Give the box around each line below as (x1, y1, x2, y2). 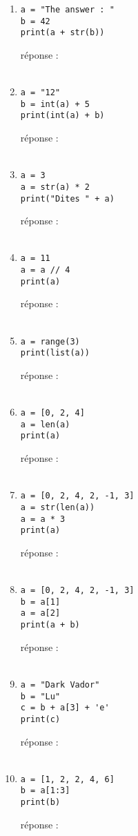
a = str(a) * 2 (20, 182, 90, 192)
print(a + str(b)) (20, 28, 105, 38)
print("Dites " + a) (20, 193, 115, 204)
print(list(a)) (20, 348, 90, 358)
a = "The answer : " (20, 5, 115, 14)
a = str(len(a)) (20, 502, 95, 512)
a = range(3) (20, 336, 80, 347)
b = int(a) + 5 (20, 99, 90, 109)
